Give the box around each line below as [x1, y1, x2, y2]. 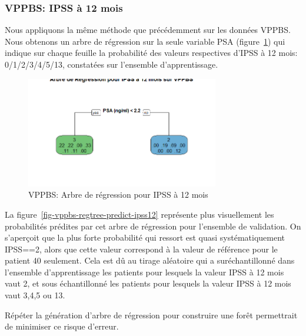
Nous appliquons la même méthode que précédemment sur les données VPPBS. [5, 24, 291, 36]
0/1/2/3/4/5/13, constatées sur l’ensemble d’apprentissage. [5, 58, 218, 70]
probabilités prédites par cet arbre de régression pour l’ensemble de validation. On [5, 219, 301, 232]
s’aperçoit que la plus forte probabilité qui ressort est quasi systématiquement [5, 231, 285, 244]
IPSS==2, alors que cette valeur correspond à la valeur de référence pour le [5, 242, 278, 255]
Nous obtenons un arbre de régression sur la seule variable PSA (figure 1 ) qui [5, 35, 285, 47]
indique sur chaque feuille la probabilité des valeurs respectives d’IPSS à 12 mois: [5, 46, 298, 59]
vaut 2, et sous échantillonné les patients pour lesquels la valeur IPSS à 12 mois [5, 277, 291, 290]
